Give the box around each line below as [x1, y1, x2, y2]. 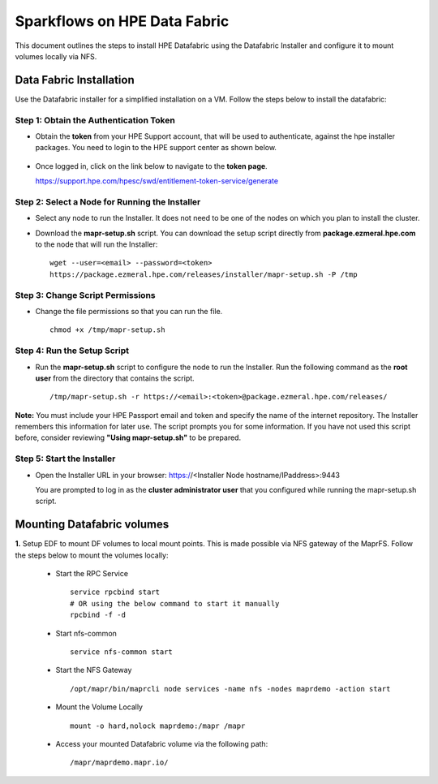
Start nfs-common [55, 628, 118, 638]
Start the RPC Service [55, 569, 129, 579]
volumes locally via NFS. [15, 51, 97, 61]
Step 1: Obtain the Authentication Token [15, 114, 176, 126]
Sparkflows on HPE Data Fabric [15, 12, 230, 30]
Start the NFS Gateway [55, 666, 132, 675]
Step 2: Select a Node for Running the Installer [15, 196, 201, 207]
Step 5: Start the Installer [15, 453, 116, 464]
